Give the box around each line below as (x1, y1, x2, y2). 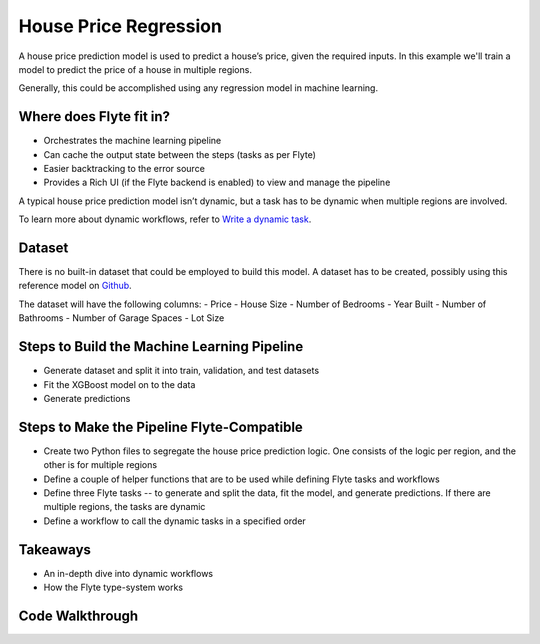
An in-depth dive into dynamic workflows (43, 567, 214, 579)
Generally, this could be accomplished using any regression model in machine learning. (18, 82, 379, 94)
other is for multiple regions (43, 459, 158, 471)
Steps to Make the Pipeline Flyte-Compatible (18, 418, 304, 435)
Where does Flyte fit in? (18, 108, 170, 125)
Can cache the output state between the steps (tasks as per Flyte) (43, 148, 317, 160)
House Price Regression (18, 15, 222, 37)
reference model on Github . (18, 280, 132, 292)
